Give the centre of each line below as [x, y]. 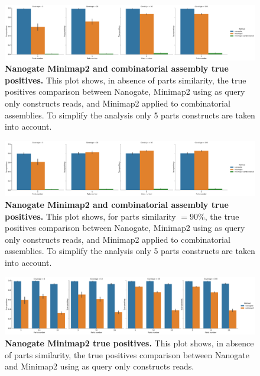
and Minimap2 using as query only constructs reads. [100, 366]
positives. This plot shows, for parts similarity [90, 216]
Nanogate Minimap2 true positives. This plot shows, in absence [129, 343]
